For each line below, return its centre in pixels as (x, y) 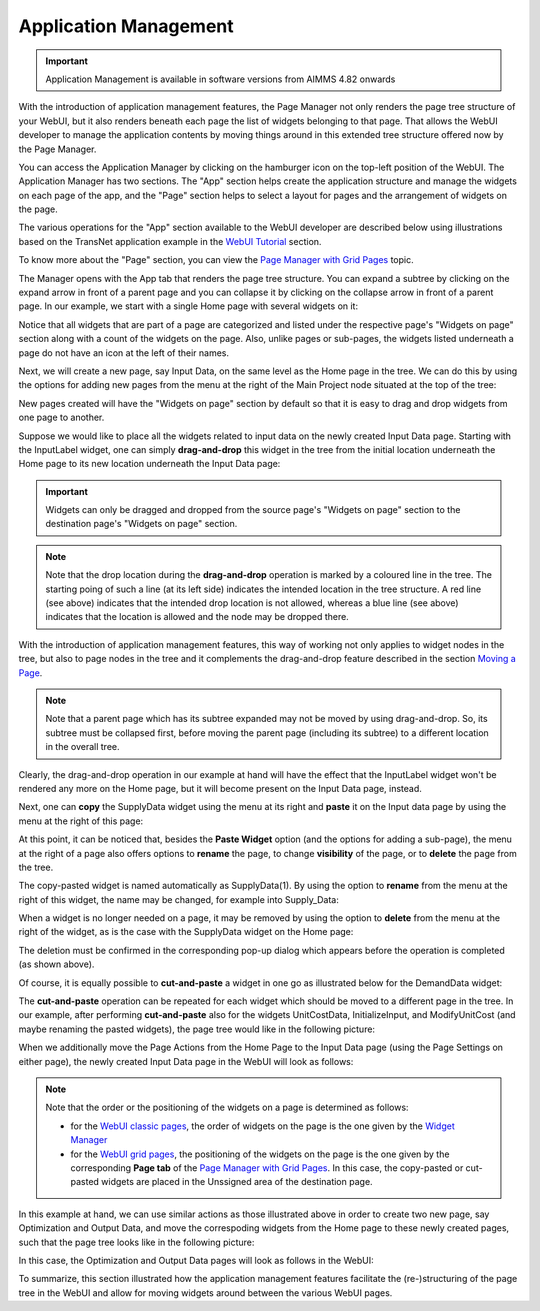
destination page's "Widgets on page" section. (141, 524)
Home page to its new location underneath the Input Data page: (149, 464)
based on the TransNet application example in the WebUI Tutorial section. (170, 241)
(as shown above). (56, 964)
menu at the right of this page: (81, 821)
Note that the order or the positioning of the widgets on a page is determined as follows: (227, 1107)
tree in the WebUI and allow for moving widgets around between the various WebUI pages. (205, 1292)
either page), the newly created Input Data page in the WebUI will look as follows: (186, 1061)
